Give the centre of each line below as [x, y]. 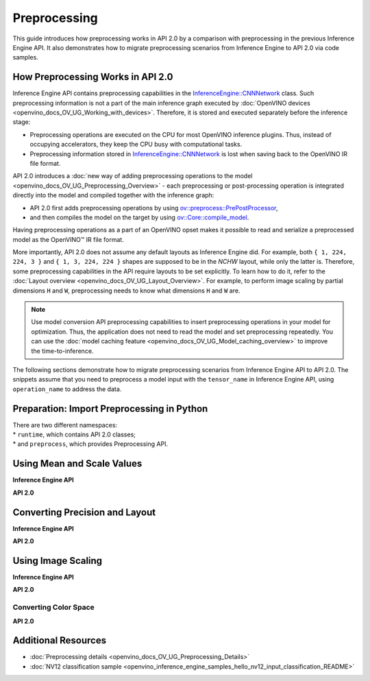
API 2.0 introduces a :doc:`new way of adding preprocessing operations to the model [133, 176]
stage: [22, 122]
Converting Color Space [54, 608]
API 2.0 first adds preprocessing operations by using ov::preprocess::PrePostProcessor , [154, 208]
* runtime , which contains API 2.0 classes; [74, 434]
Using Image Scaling [58, 561]
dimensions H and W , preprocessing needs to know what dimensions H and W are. [126, 290]
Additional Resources [59, 641]
